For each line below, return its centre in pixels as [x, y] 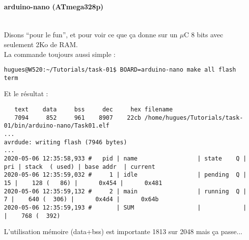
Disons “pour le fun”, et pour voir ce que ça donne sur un [91, 35]
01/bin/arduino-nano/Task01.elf [57, 126]
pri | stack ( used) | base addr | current [80, 167]
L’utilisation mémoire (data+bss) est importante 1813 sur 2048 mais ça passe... [123, 231]
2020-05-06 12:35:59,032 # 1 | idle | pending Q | [125, 175]
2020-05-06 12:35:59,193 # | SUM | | [125, 207]
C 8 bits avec [204, 35]
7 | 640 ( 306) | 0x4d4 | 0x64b [81, 200]
